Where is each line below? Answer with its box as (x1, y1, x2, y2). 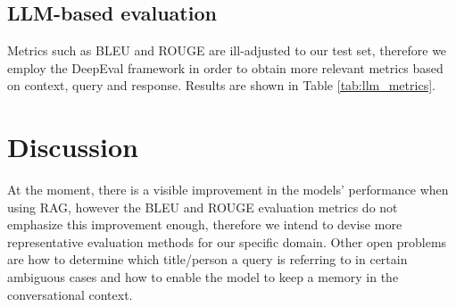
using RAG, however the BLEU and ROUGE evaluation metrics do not (7, 197, 398, 216)
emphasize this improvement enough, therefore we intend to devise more (7, 215, 402, 234)
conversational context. (7, 285, 133, 303)
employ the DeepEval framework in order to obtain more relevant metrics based (7, 58, 444, 77)
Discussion (7, 129, 138, 165)
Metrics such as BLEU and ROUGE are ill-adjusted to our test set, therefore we (7, 41, 447, 60)
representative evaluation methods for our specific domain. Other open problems (7, 232, 447, 251)
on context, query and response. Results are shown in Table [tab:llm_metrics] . (7, 76, 435, 95)
